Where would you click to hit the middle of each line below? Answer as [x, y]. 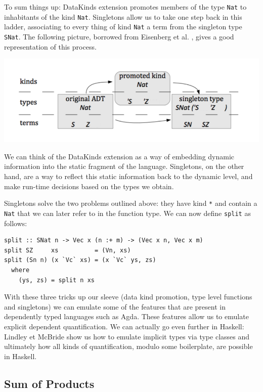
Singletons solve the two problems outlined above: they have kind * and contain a [131, 203]
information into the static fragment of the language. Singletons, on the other [124, 166]
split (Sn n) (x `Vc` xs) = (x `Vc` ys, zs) [80, 260]
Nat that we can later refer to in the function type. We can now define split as [127, 213]
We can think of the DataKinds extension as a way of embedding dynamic [119, 156]
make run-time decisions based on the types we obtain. [89, 186]
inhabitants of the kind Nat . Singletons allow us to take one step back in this [123, 16]
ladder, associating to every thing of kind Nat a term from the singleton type [123, 27]
